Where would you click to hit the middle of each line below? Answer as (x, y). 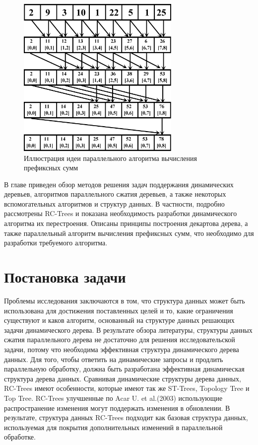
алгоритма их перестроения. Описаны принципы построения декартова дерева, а (126, 223)
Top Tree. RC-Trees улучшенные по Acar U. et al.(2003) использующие (113, 398)
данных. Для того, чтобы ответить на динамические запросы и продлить (114, 359)
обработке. (20, 437)
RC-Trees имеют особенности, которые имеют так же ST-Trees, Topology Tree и (127, 388)
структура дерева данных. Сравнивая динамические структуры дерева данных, (123, 378)
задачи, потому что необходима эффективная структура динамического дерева (122, 349)
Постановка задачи (65, 277)
